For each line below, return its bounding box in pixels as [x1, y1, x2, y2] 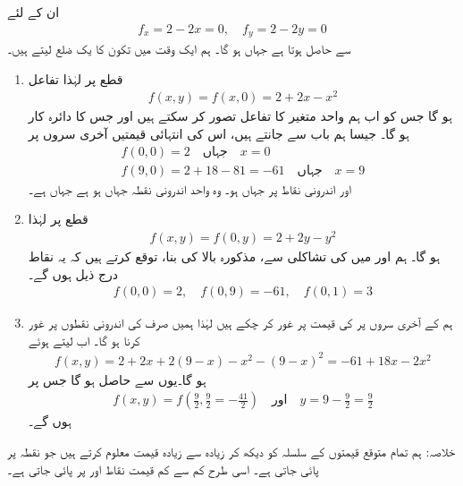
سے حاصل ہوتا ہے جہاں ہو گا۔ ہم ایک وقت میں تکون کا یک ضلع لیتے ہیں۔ [7, 39, 351, 58]
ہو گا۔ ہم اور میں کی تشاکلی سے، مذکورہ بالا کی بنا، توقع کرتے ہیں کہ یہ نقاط [28, 246, 441, 265]
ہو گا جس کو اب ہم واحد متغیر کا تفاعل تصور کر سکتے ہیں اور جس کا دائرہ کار [28, 107, 452, 125]
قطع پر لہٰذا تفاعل [28, 69, 123, 88]
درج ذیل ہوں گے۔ [28, 264, 118, 283]
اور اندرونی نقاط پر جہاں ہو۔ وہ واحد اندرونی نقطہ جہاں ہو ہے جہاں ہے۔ [28, 179, 351, 198]
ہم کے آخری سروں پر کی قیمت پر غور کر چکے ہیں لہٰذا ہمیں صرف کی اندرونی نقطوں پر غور [28, 313, 453, 332]
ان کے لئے [7, 3, 60, 21]
